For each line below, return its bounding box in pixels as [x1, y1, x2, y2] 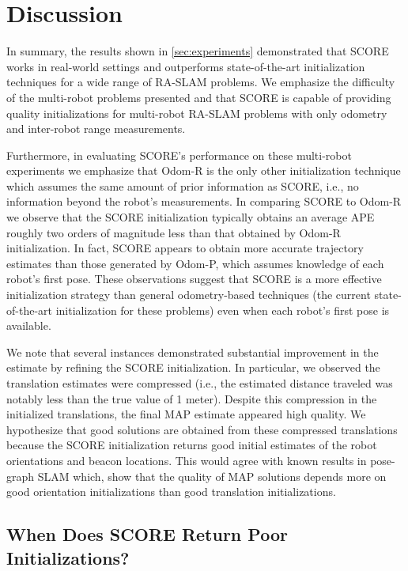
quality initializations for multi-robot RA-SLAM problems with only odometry [6, 104, 387, 121]
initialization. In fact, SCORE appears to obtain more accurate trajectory [6, 240, 364, 256]
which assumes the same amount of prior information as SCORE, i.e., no [6, 177, 359, 194]
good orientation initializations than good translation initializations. [6, 483, 336, 500]
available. [6, 317, 51, 334]
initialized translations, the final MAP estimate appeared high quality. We [6, 406, 366, 422]
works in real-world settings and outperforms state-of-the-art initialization [6, 58, 365, 74]
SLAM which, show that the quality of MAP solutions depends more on [37, 467, 387, 484]
